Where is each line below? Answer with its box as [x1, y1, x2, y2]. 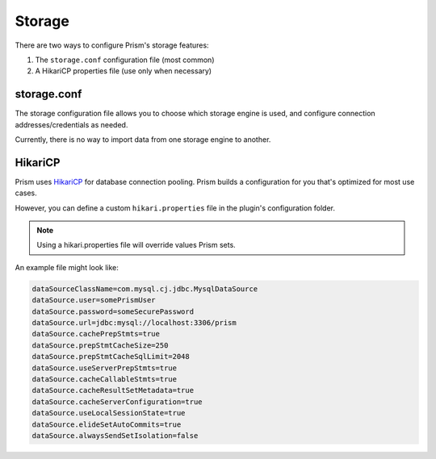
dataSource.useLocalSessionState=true [31, 408, 186, 418]
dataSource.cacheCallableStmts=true [31, 374, 178, 383]
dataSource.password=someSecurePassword [31, 307, 194, 316]
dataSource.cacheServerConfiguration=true [31, 397, 203, 407]
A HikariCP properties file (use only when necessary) [35, 66, 212, 76]
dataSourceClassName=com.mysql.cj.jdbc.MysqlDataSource [31, 284, 258, 294]
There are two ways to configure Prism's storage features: [15, 40, 209, 50]
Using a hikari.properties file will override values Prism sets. [36, 240, 236, 250]
